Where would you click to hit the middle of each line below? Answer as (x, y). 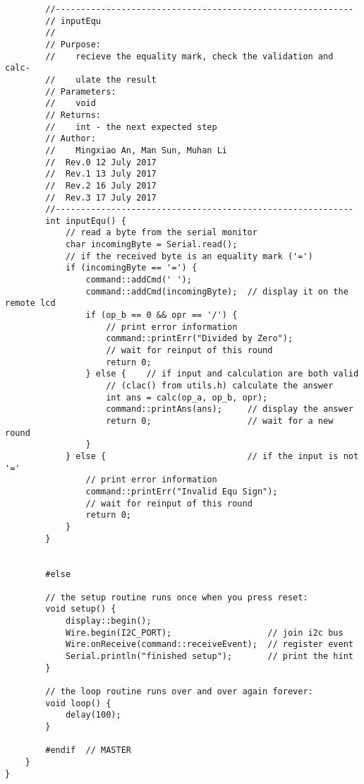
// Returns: (73, 115)
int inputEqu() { (86, 221)
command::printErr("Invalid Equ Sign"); (182, 491)
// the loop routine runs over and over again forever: (179, 692)
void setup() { (81, 609)
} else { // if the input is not (212, 456)
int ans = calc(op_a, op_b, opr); (187, 397)
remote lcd (30, 303)
